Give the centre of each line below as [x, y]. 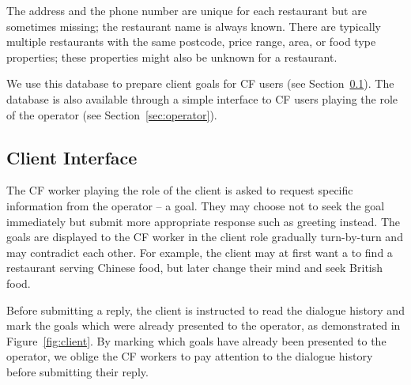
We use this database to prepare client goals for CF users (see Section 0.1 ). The [200, 83]
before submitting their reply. [77, 371]
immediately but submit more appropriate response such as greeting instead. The [204, 221]
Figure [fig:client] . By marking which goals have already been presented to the [196, 340]
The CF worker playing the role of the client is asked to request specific [180, 190]
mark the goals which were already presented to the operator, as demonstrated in [204, 325]
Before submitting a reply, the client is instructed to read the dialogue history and [205, 310]
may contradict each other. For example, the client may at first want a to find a [200, 252]
